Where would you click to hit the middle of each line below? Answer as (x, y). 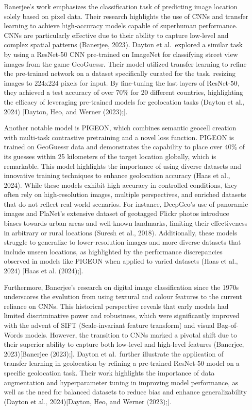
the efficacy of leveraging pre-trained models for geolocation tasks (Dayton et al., (124, 101)
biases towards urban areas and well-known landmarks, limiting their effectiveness (126, 223)
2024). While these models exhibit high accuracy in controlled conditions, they (121, 185)
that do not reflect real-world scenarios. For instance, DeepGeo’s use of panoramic (126, 204)
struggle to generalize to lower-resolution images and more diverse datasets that (123, 242)
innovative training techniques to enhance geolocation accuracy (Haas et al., (117, 175)
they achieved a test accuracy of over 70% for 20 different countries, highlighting (124, 92)
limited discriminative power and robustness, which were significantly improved (122, 315)
